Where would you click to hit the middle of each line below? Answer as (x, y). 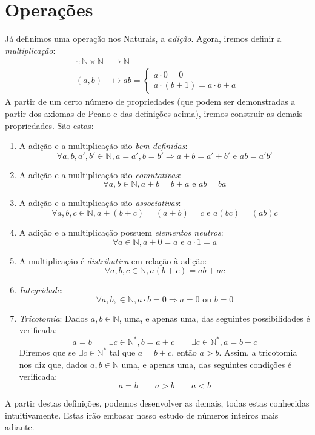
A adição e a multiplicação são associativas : (100, 203)
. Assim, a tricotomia (258, 352)
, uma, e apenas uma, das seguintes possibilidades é (214, 318)
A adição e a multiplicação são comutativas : (100, 174)
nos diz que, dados (53, 364)
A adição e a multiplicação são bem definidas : (103, 146)
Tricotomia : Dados (54, 318)
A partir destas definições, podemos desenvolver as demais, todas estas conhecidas (157, 403)
